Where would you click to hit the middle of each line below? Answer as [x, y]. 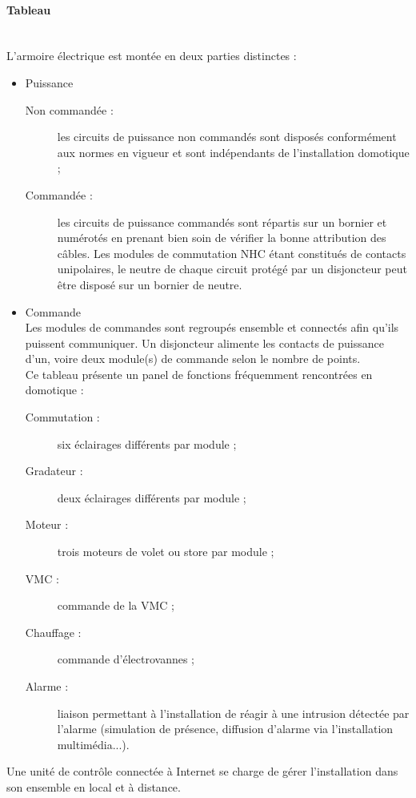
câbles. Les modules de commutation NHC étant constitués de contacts [232, 253]
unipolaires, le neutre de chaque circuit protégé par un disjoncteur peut [232, 269]
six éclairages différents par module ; [147, 443]
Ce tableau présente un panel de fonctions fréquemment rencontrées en [199, 374]
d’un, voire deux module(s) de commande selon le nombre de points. [193, 359]
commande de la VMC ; [116, 605]
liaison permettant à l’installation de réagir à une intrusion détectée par [233, 713]
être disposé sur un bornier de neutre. [150, 284]
